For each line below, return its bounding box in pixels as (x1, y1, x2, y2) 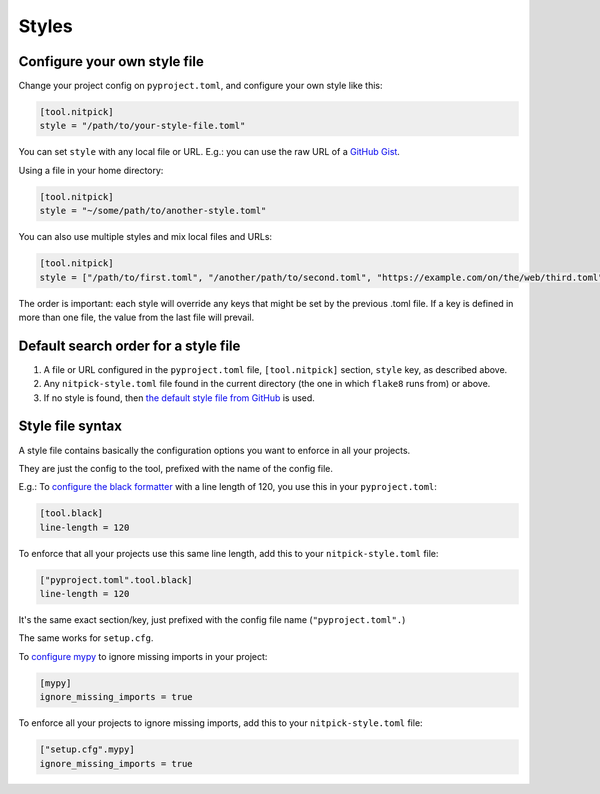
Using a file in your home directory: (18, 164, 164, 176)
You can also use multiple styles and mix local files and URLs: (18, 231, 273, 243)
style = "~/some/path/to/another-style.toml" (39, 205, 267, 217)
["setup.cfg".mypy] (39, 744, 135, 755)
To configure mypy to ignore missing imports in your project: (18, 650, 268, 662)
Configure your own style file (18, 53, 205, 70)
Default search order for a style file (18, 337, 241, 354)
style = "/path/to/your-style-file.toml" (39, 120, 246, 132)
